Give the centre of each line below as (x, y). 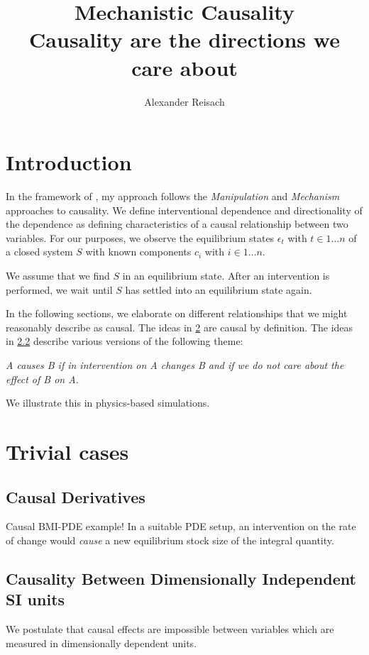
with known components (138, 252)
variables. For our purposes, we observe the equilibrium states (140, 237)
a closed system (39, 252)
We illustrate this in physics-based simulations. (108, 403)
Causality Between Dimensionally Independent (181, 578)
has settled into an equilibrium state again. (219, 289)
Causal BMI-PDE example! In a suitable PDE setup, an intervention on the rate (181, 526)
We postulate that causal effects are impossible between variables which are (170, 629)
